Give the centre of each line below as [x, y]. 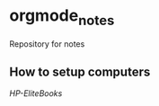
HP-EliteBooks [36, 93]
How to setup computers [80, 71]
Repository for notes [47, 44]
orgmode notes [62, 17]
